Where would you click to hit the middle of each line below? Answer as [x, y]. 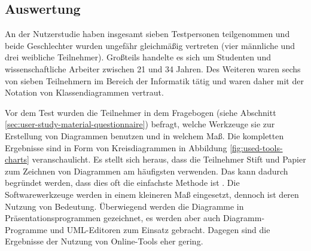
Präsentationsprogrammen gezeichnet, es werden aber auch [113, 218]
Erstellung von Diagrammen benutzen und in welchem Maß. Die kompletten [144, 135]
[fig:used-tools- [256, 147]
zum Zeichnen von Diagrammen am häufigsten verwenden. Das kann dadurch [147, 171]
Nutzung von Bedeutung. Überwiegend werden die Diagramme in [124, 206]
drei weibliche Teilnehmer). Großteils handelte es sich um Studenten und [138, 57]
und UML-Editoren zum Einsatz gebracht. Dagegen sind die [160, 229]
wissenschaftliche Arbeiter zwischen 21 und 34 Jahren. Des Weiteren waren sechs [153, 68]
